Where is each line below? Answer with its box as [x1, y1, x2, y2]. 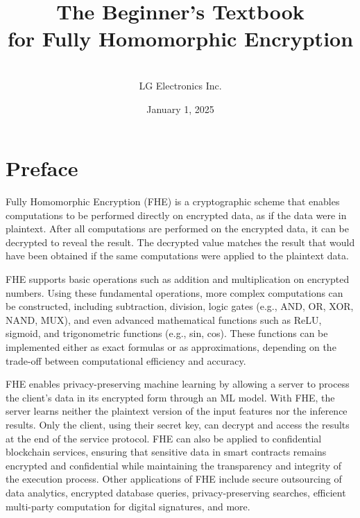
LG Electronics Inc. [139, 78, 222, 92]
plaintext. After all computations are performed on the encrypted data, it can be [6, 221, 349, 236]
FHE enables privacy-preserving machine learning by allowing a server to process [6, 377, 350, 391]
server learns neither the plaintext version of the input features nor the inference [6, 404, 348, 418]
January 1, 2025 [146, 101, 214, 116]
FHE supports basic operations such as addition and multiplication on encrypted [6, 272, 350, 286]
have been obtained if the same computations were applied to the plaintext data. [6, 248, 349, 263]
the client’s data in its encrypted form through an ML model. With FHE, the [6, 390, 335, 404]
